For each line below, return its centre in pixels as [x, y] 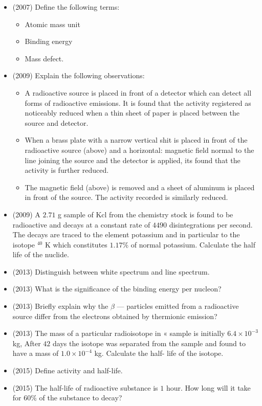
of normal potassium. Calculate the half [193, 244]
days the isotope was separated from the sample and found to [149, 343]
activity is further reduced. [67, 170]
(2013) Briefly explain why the [60, 306]
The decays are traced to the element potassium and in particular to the [126, 234]
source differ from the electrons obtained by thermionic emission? [115, 316]
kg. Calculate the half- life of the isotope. [159, 353]
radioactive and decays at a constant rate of [81, 224]
